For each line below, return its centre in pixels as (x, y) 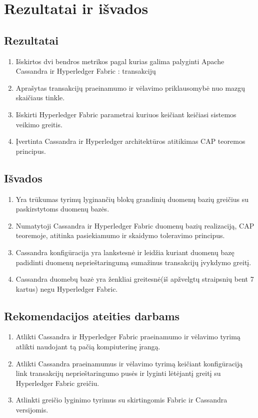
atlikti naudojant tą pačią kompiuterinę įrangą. (88, 347)
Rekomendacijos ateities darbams (92, 316)
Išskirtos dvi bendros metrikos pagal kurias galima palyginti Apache (120, 61)
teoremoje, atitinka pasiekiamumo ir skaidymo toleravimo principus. (120, 235)
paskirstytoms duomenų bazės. (62, 209)
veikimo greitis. (39, 124)
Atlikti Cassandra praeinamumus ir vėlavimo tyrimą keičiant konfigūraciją (129, 363)
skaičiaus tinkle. (40, 97)
